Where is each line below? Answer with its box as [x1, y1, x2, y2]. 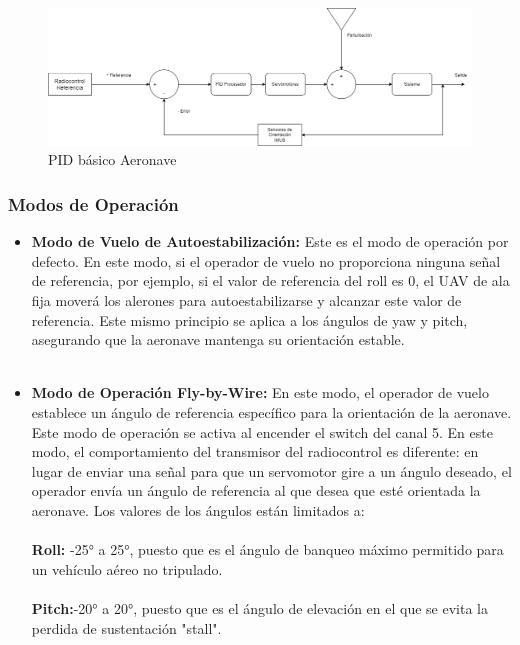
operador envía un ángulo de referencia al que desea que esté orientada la [31, 480, 481, 501]
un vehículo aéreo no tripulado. [31, 558, 223, 579]
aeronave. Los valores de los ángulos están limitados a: [31, 500, 365, 520]
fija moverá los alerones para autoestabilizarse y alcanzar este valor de [31, 290, 462, 311]
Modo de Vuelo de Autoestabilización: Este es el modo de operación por [31, 231, 509, 252]
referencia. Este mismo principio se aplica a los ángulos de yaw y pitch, [31, 309, 468, 330]
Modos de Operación [8, 191, 179, 216]
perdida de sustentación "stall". [31, 617, 222, 638]
